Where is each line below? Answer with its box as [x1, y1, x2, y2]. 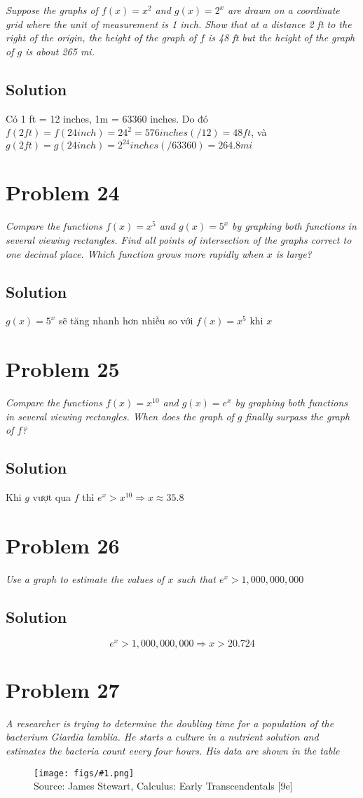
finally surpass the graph [245, 408, 350, 423]
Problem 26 [6, 530, 120, 559]
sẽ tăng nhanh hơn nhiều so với [58, 313, 193, 328]
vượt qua [32, 490, 71, 504]
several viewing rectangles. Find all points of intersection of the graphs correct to [6, 232, 352, 247]
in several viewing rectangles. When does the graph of [6, 408, 234, 423]
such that [177, 571, 216, 586]
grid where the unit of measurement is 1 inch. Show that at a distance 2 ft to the [6, 16, 352, 31]
